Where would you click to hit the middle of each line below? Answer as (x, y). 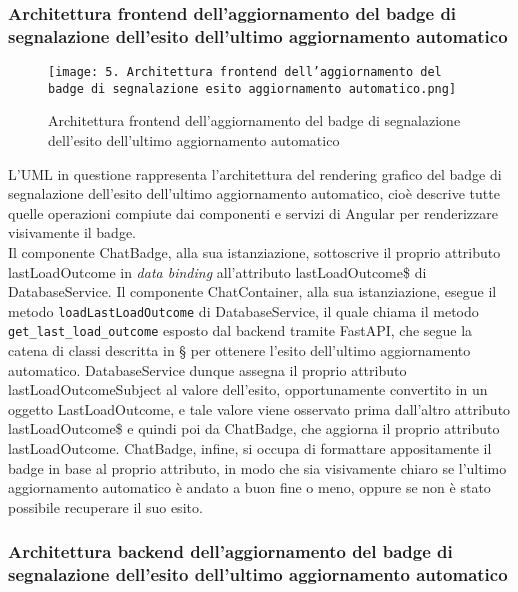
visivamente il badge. (72, 232)
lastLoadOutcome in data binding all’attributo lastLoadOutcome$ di (217, 271)
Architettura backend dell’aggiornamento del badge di (230, 551)
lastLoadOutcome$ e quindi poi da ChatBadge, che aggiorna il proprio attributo (254, 428)
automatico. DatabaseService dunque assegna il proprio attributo (207, 369)
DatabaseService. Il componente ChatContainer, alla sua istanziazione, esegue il (252, 291)
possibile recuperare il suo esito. (105, 506)
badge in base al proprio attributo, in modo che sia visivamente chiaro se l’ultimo (257, 467)
